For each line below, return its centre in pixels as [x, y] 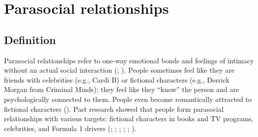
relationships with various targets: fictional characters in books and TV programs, [129, 118]
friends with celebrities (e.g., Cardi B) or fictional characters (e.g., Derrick [117, 79]
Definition [30, 39]
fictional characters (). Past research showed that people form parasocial [114, 109]
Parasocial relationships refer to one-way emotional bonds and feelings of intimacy [129, 60]
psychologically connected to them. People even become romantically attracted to [128, 99]
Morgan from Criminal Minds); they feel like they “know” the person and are [122, 89]
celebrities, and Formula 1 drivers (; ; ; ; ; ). [70, 128]
